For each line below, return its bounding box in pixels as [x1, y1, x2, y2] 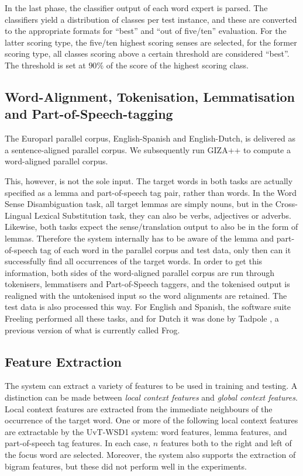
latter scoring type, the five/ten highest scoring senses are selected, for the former [5, 36, 297, 48]
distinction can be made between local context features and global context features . [5, 391, 298, 403]
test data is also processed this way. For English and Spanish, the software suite [5, 301, 291, 313]
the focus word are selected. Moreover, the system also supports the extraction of [5, 449, 296, 461]
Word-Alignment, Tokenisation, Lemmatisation [5, 87, 295, 105]
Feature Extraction [5, 352, 122, 370]
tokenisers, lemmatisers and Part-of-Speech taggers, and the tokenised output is [5, 278, 290, 290]
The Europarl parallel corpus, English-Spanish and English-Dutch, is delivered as [5, 132, 295, 144]
